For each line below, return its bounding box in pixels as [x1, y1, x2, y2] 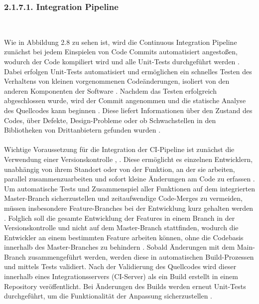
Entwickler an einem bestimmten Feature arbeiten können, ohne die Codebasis [4, 232, 244, 242]
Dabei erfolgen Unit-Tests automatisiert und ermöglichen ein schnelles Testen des [4, 66, 252, 76]
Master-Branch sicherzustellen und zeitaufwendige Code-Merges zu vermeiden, [4, 193, 243, 203]
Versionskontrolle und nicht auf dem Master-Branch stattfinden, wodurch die [4, 222, 239, 233]
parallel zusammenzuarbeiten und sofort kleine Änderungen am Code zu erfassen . [4, 173, 255, 184]
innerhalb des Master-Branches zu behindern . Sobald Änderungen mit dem [4, 242, 235, 252]
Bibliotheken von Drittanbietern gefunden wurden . [4, 125, 161, 135]
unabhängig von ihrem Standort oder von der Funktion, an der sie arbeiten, [4, 163, 235, 174]
